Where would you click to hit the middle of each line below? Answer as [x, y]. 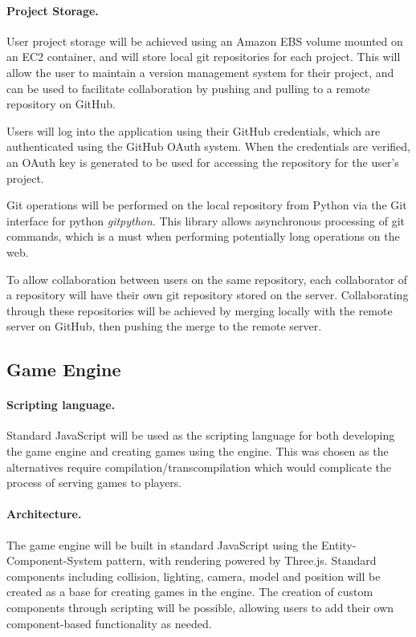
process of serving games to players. [94, 483]
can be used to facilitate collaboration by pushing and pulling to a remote [188, 88]
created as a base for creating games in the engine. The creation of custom [190, 592]
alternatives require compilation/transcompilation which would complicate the [199, 467]
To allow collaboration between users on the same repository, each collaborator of [207, 279]
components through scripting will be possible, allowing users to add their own [200, 608]
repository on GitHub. [61, 104]
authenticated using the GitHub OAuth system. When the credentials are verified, [208, 146]
